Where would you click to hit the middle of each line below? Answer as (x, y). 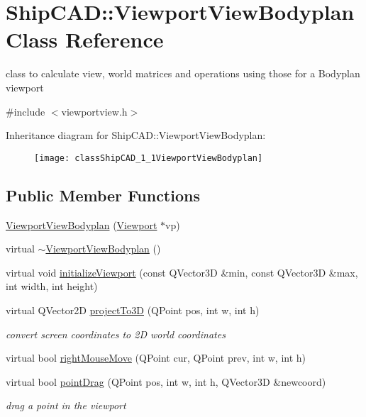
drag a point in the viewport (66, 405)
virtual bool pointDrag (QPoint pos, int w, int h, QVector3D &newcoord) (166, 381)
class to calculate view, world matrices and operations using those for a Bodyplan (183, 73)
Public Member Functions (103, 195)
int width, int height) (52, 286)
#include (26, 111)
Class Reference (85, 39)
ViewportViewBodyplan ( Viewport (82, 224)
